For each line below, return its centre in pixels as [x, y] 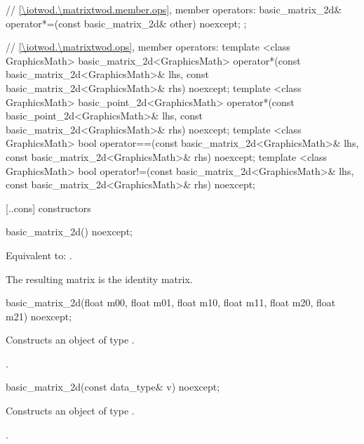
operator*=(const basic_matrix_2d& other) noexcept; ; [126, 23]
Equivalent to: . [39, 255]
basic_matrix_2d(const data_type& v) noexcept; [113, 387]
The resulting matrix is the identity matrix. [99, 279]
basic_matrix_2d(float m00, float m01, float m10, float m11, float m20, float [171, 302]
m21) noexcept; [39, 316]
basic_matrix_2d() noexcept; [69, 231]
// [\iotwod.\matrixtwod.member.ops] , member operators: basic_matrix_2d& [174, 9]
